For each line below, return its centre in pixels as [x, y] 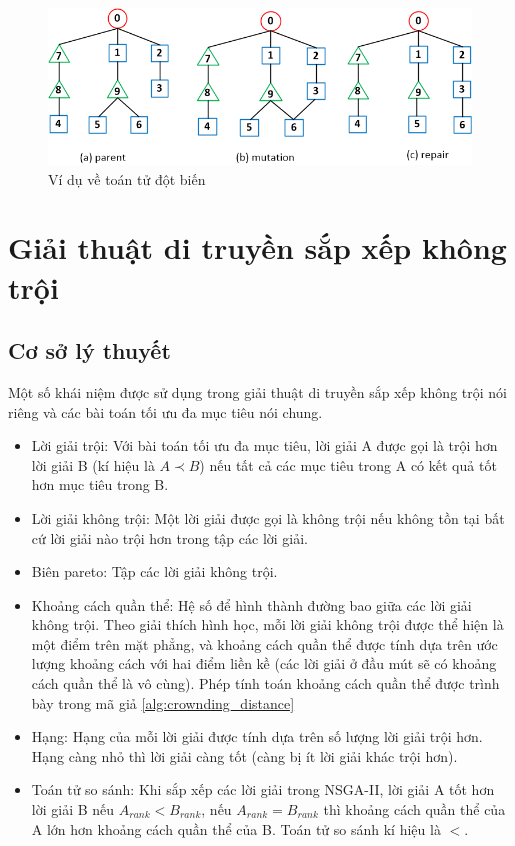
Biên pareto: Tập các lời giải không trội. [154, 571]
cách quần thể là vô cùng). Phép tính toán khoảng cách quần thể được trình [265, 683]
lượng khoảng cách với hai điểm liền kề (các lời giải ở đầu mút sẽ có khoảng [264, 663]
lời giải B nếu [73, 809]
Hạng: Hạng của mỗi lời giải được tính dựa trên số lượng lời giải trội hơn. [257, 736]
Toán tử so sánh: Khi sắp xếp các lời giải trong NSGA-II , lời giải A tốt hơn [263, 789]
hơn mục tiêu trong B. [100, 484]
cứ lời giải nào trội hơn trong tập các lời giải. [170, 537]
